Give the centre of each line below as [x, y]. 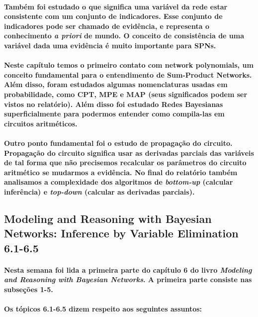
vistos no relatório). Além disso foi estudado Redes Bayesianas [114, 104]
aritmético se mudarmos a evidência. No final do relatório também [121, 172]
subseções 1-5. [29, 289]
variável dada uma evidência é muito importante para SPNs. [110, 45]
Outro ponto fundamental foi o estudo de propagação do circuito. [118, 143]
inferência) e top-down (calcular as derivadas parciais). [99, 191]
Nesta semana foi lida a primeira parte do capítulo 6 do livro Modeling [128, 269]
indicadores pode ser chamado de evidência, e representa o [107, 26]
